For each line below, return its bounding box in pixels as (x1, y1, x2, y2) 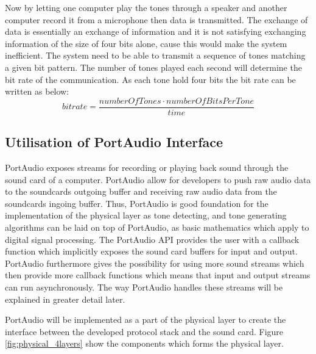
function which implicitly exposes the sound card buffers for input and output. (5, 245, 298, 258)
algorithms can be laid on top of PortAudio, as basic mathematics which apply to (5, 220, 309, 233)
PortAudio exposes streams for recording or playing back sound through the (5, 161, 289, 174)
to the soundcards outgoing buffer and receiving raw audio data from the (5, 185, 277, 198)
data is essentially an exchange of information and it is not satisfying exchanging (5, 25, 306, 38)
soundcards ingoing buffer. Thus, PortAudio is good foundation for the (5, 197, 269, 209)
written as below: (5, 85, 69, 98)
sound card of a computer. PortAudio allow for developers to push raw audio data (5, 173, 311, 186)
